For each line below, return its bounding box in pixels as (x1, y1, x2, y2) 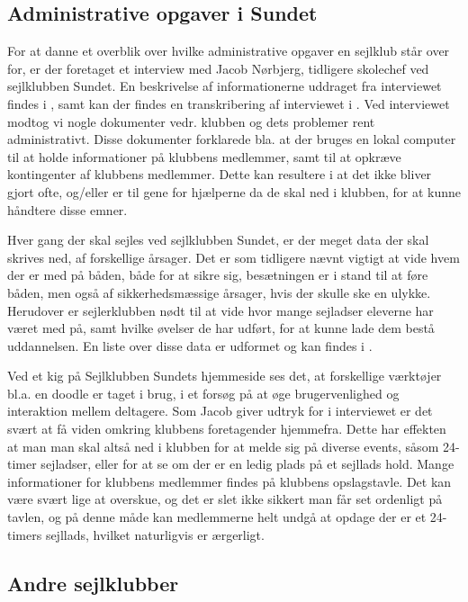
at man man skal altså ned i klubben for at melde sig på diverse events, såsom (7, 436, 439, 455)
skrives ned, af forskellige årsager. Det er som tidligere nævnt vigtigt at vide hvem (7, 247, 460, 266)
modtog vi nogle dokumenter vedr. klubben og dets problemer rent (7, 112, 375, 130)
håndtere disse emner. (7, 200, 128, 219)
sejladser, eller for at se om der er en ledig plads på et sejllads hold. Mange (40, 454, 454, 473)
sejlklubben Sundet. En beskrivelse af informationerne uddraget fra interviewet (7, 76, 442, 95)
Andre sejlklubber (7, 569, 179, 597)
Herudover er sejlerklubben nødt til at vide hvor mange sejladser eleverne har (7, 301, 434, 319)
